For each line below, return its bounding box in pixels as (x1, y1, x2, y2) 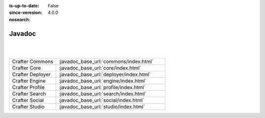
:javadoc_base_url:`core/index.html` (59, 64, 141, 71)
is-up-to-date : (9, 3, 39, 8)
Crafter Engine (12, 78, 46, 85)
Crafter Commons (12, 58, 53, 65)
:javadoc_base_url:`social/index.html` (59, 97, 144, 104)
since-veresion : (9, 10, 43, 16)
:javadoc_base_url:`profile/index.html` (59, 84, 146, 91)
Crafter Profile (12, 84, 45, 91)
